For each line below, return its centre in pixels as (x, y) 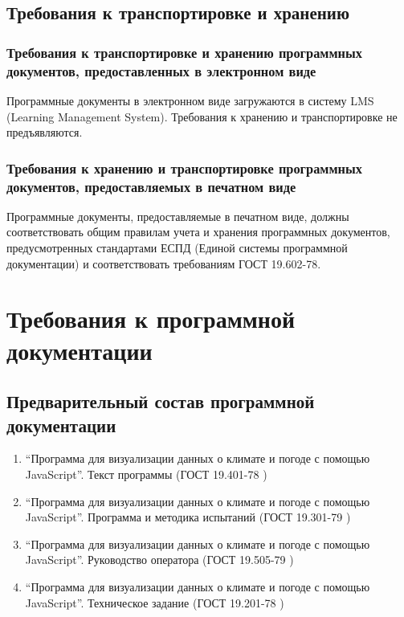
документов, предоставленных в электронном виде (161, 70)
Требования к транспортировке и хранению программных (184, 52)
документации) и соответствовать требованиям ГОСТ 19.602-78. (164, 263)
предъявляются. (45, 132)
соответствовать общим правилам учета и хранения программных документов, (198, 232)
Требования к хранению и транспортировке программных (184, 168)
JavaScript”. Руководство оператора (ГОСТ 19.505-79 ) (159, 560)
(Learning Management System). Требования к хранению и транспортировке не (202, 116)
